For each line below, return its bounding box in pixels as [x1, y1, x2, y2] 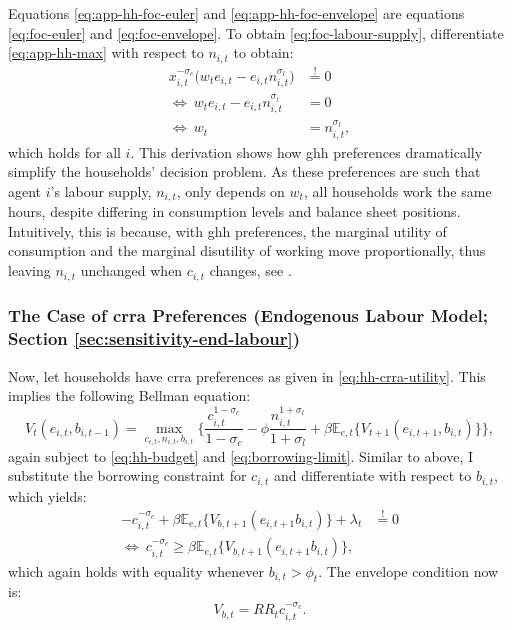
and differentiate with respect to [273, 465, 472, 486]
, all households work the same [303, 180, 492, 201]
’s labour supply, [50, 180, 152, 201]
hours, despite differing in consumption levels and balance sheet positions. [8, 201, 461, 222]
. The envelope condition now [318, 560, 499, 581]
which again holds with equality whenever [8, 560, 265, 581]
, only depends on [176, 180, 285, 201]
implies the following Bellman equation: [8, 385, 251, 406]
